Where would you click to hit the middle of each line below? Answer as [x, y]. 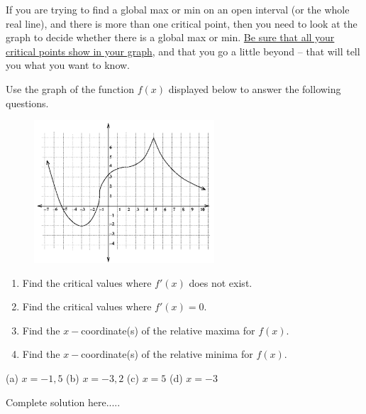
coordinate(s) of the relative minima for [167, 354]
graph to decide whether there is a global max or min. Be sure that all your [170, 37]
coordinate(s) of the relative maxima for [168, 330]
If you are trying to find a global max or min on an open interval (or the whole [178, 9]
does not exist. [221, 282]
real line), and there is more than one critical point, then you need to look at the [182, 23]
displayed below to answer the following [255, 88]
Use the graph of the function [70, 88]
